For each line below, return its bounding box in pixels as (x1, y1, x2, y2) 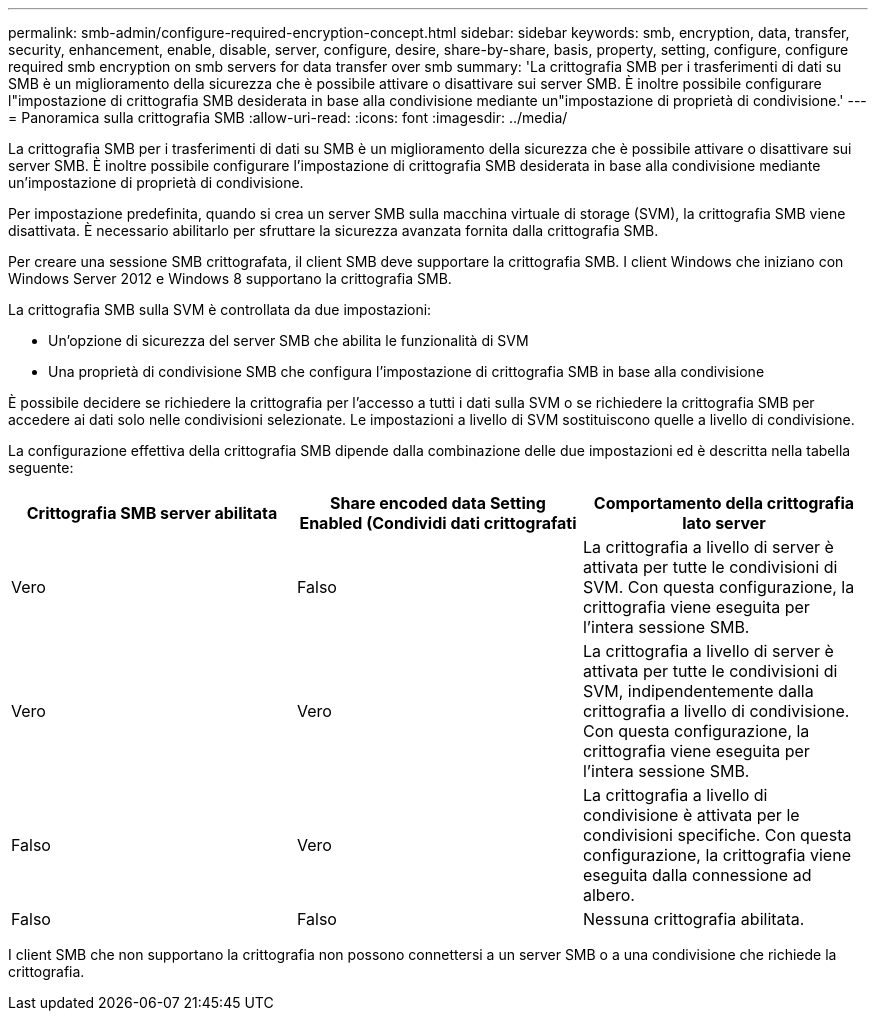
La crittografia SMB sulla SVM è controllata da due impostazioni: (8, 301, 432, 318)
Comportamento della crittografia (593, 493, 855, 513)
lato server (682, 513, 766, 533)
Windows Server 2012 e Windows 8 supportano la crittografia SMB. (8, 270, 452, 287)
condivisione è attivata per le (582, 805, 800, 825)
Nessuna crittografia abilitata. (582, 909, 805, 929)
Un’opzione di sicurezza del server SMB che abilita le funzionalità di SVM (48, 332, 529, 349)
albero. (582, 885, 635, 905)
